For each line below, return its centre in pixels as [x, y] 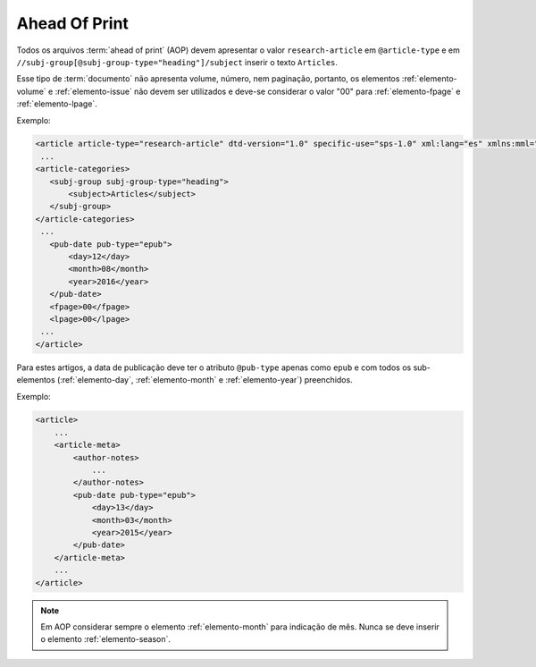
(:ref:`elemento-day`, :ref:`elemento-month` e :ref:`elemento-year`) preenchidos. [205, 380]
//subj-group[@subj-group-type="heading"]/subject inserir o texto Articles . [177, 62]
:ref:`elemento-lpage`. [57, 104]
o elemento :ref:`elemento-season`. [106, 639]
